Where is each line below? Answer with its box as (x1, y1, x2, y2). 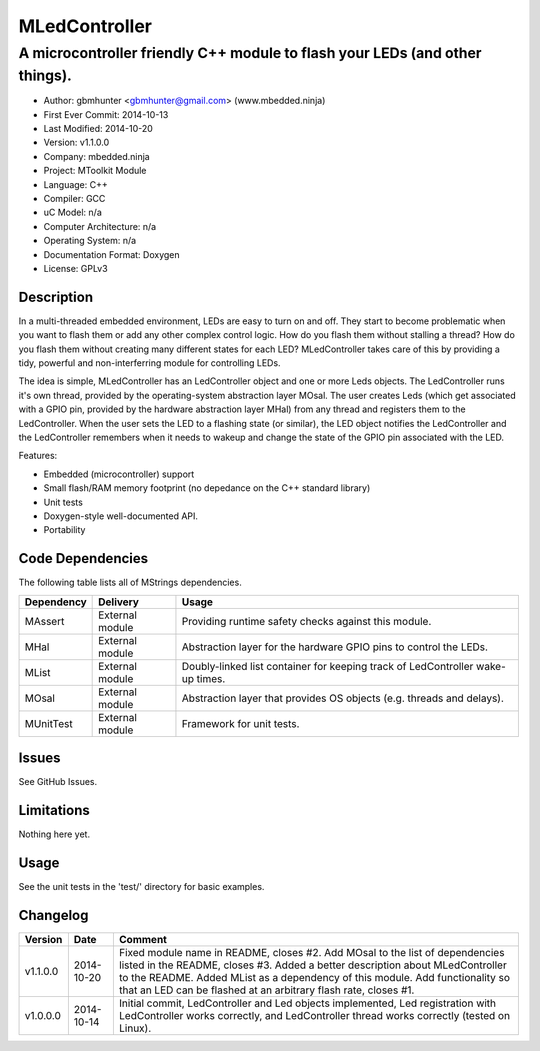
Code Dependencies (18, 550, 149, 567)
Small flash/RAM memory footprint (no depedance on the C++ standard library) (43, 482, 371, 494)
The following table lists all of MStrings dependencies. (18, 576, 242, 589)
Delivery (98, 595, 140, 609)
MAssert (24, 614, 65, 628)
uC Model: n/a (43, 206, 102, 219)
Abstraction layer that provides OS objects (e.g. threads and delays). (181, 691, 505, 705)
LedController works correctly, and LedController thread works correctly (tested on (118, 1008, 510, 1022)
